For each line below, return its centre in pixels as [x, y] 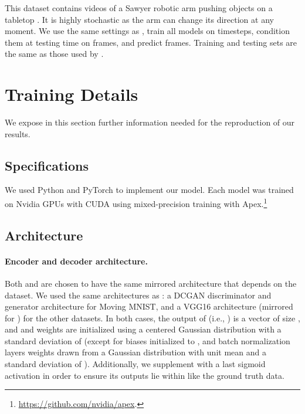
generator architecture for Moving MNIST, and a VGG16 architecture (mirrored [149, 306]
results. [18, 133]
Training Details [72, 94]
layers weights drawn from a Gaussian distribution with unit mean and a [135, 352]
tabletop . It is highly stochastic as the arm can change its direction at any [139, 19]
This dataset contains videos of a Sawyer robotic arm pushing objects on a [139, 8]
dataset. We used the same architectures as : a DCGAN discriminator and [138, 295]
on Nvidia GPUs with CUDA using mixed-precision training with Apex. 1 [136, 203]
